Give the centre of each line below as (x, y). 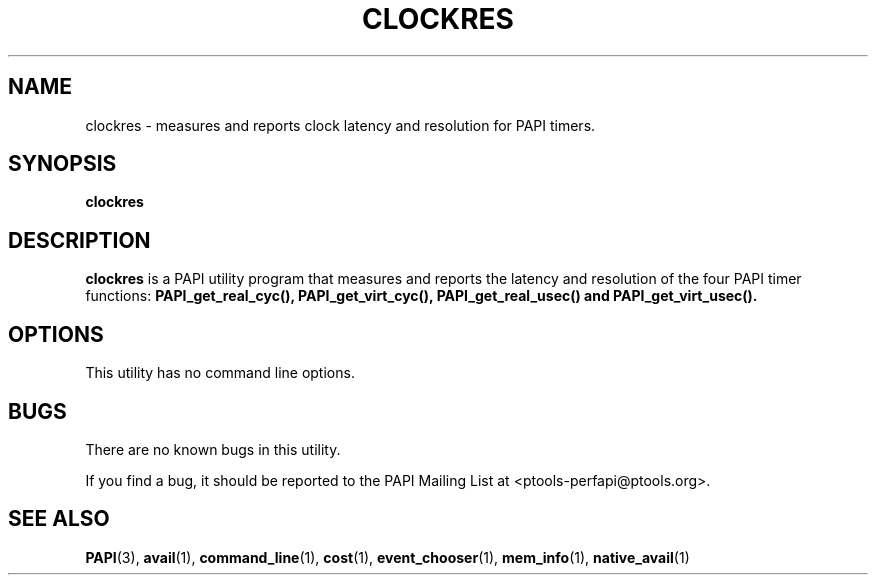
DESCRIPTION (79, 240)
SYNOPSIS (62, 164)
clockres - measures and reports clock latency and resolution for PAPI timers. (340, 125)
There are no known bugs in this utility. (213, 449)
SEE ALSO (59, 519)
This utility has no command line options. (220, 373)
